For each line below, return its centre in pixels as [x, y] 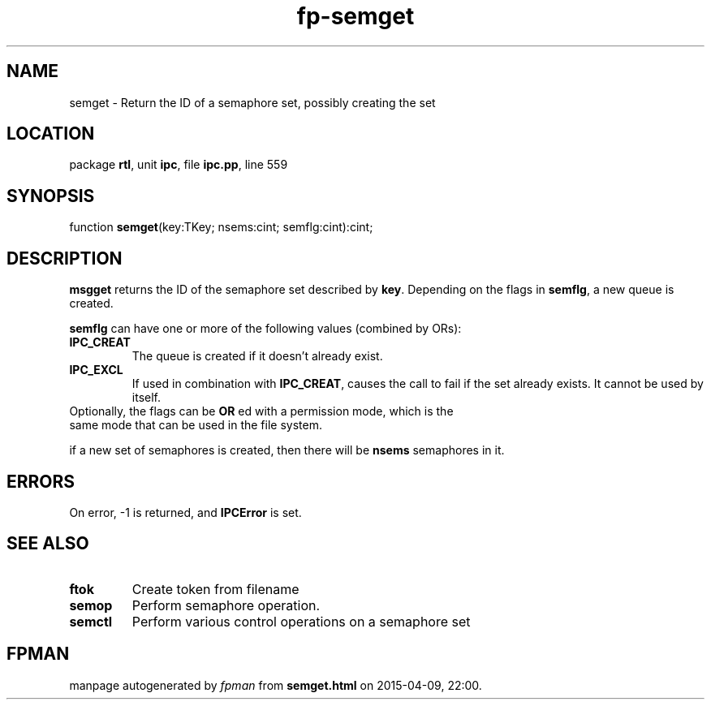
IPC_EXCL [96, 370]
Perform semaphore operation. [226, 605]
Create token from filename [215, 589]
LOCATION [51, 134]
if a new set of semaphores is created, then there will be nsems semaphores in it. [287, 450]
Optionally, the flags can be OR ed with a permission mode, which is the [261, 411]
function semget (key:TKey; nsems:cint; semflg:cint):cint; [221, 227]
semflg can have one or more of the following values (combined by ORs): [265, 329]
